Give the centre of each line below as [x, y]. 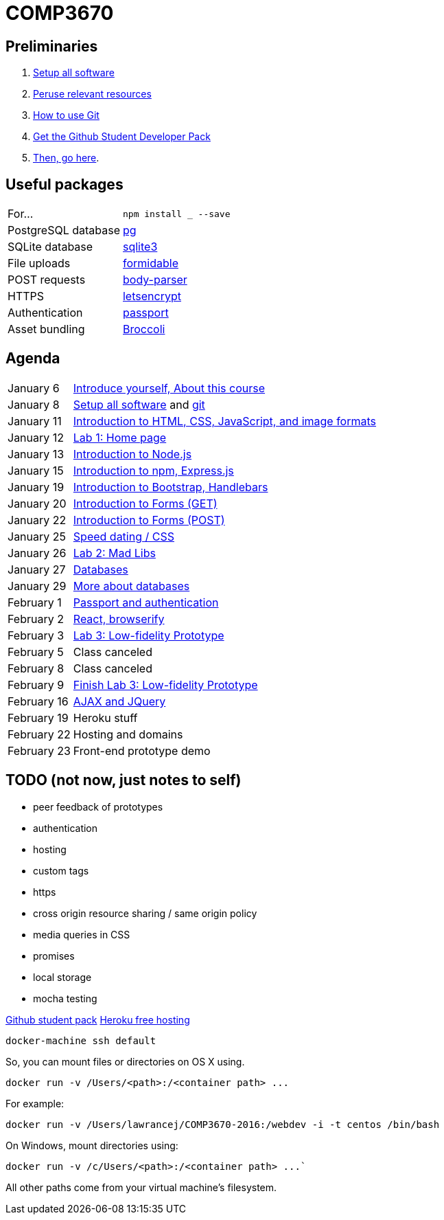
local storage [62, 977]
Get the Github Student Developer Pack [122, 137]
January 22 [37, 520]
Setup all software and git [139, 404]
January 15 [36, 470]
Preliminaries [52, 46]
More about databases [131, 586]
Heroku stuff [105, 718]
